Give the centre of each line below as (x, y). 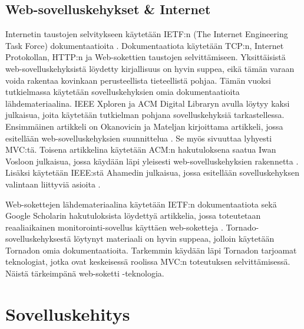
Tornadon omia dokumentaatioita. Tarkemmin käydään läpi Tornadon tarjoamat (151, 250)
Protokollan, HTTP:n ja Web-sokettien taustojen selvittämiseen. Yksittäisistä (146, 57)
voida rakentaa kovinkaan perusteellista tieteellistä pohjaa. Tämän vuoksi (138, 80)
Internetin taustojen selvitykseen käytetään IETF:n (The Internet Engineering (147, 34)
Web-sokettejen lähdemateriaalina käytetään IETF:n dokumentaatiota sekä (141, 204)
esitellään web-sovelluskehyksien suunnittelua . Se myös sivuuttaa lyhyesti (139, 138)
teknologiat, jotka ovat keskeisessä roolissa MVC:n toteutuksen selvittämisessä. (148, 261)
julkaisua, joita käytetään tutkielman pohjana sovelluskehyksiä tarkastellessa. (145, 115)
